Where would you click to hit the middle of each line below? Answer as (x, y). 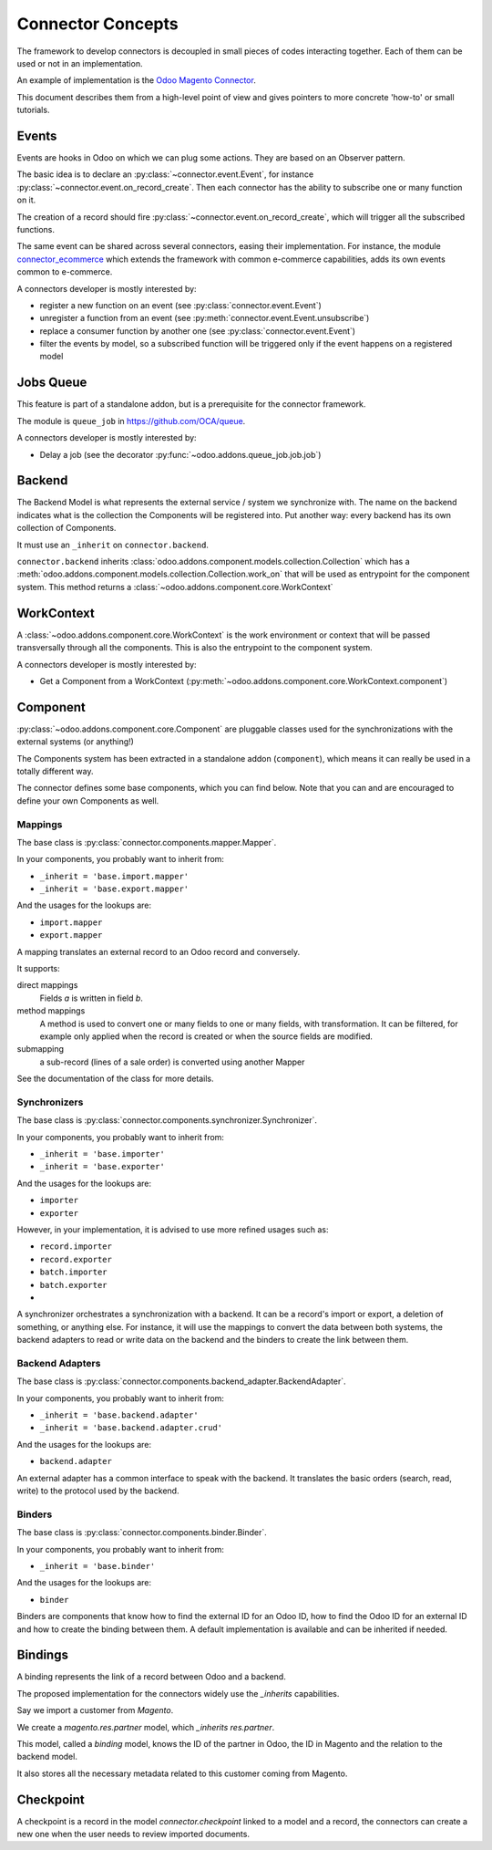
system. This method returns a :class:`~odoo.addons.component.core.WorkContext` (175, 587)
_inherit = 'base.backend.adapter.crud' (131, 1428)
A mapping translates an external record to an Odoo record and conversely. (159, 951)
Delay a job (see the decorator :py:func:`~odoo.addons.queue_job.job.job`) (180, 454)
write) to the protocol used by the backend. (98, 1491)
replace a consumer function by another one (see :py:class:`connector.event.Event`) (197, 331)
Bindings (42, 1655)
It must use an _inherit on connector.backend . (113, 545)
